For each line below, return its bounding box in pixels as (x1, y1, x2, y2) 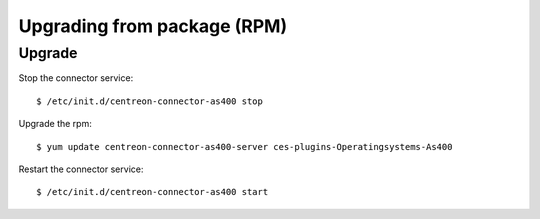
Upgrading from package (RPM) (18, 15, 288, 37)
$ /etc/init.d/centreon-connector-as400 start (36, 186, 269, 198)
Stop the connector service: (18, 72, 134, 84)
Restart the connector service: (18, 163, 144, 175)
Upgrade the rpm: (18, 118, 92, 130)
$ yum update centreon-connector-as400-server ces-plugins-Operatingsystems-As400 (36, 141, 453, 152)
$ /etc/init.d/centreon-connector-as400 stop (36, 95, 264, 107)
